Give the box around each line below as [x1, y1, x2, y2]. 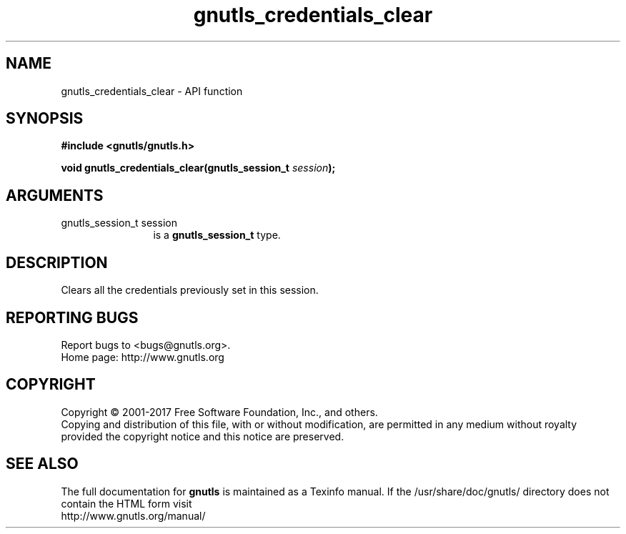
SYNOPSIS [6, 109, 84, 128]
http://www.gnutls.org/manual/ [61, 509, 206, 522]
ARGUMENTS [6, 186, 104, 204]
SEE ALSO [6, 455, 79, 473]
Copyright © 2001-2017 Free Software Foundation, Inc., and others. [61, 405, 378, 418]
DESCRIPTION [6, 253, 108, 272]
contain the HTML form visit [61, 497, 192, 510]
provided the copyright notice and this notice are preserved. [61, 430, 344, 442]
